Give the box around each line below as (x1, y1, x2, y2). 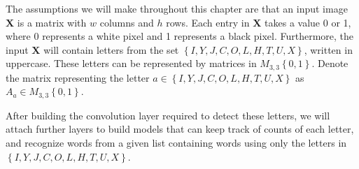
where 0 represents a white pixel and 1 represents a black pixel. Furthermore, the (6, 29, 354, 43)
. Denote (311, 56, 349, 71)
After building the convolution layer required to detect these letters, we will (6, 108, 330, 122)
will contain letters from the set (43, 42, 179, 57)
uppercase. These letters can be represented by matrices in (6, 56, 257, 71)
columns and (99, 15, 154, 29)
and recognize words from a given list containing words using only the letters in (6, 135, 347, 150)
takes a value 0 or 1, (265, 15, 351, 29)
